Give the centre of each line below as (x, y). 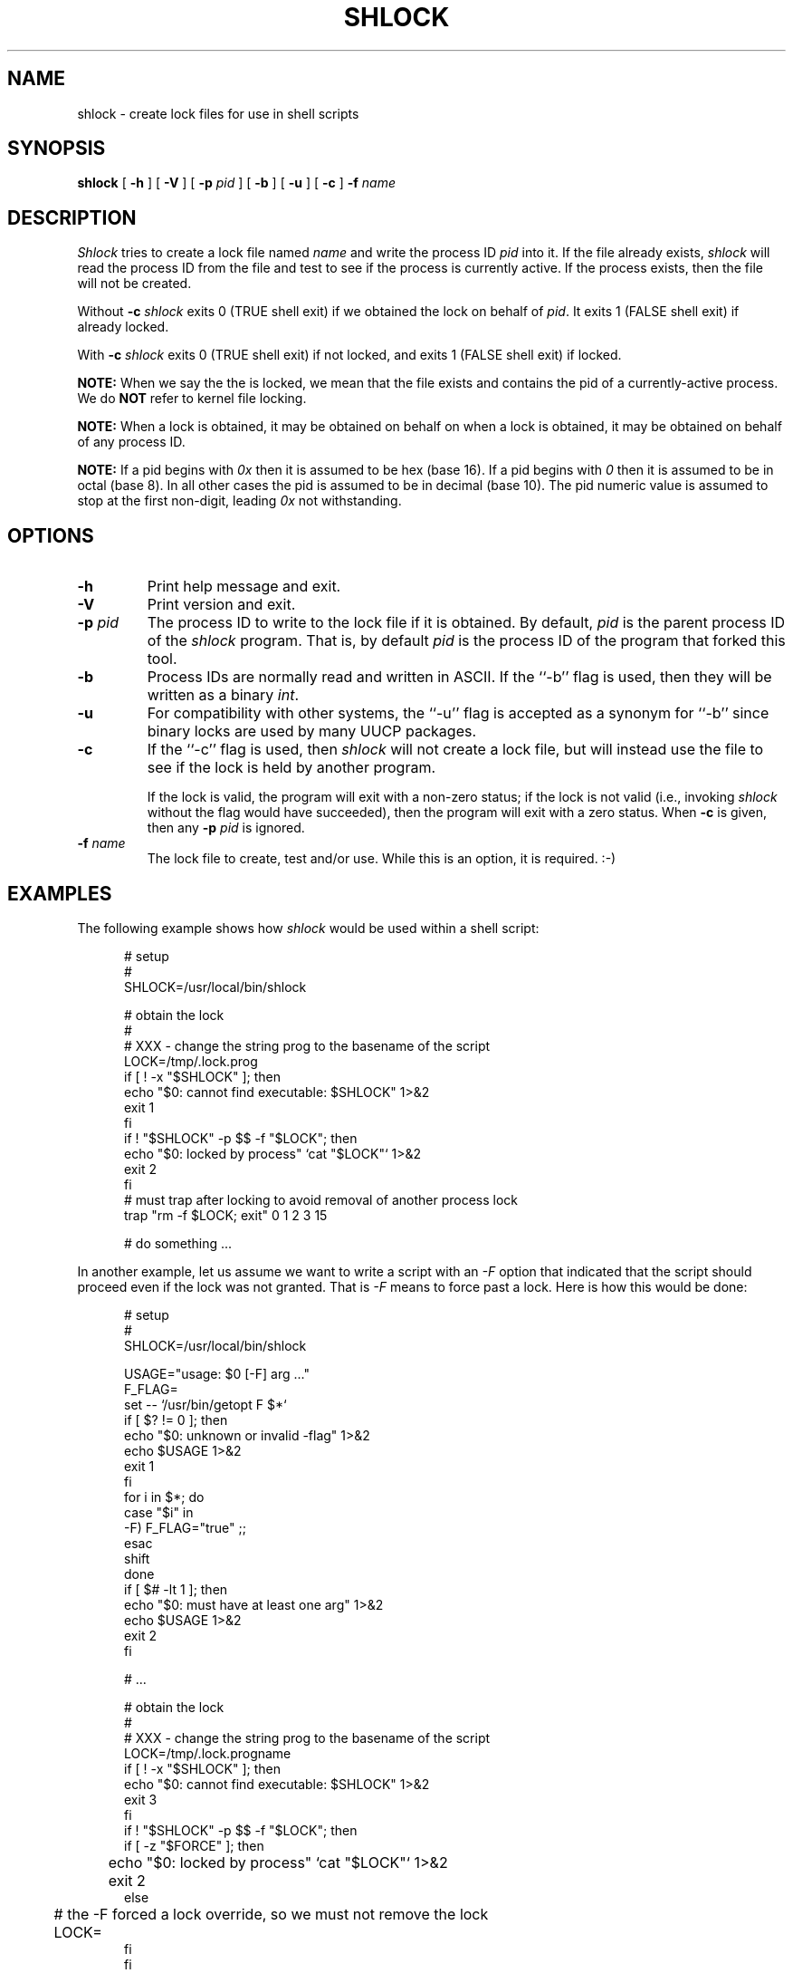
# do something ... (178, 1243)
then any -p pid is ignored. (226, 828)
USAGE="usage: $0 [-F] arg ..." (217, 1373)
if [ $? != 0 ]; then (176, 1420)
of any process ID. (131, 442)
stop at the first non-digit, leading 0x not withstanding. (239, 501)
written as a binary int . (223, 695)
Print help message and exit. (244, 587)
